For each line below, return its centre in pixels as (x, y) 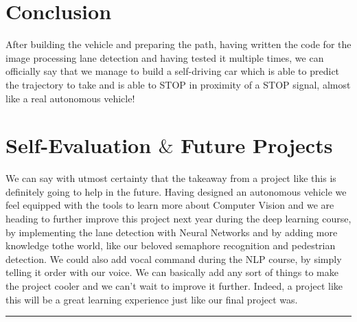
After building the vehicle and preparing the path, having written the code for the (178, 44)
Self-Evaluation (79, 145)
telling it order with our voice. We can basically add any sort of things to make (172, 272)
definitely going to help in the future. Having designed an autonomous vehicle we (176, 191)
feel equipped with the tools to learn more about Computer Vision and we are (170, 205)
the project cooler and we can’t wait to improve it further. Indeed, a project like (174, 285)
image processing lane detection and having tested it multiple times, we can (165, 57)
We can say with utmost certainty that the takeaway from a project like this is (171, 178)
